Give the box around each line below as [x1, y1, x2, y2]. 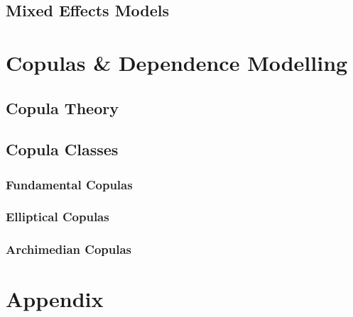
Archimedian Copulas [6, 240, 132, 258]
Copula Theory [6, 96, 119, 118]
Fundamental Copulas [6, 175, 133, 193]
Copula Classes [6, 138, 119, 160]
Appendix [6, 284, 104, 313]
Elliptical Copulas [6, 208, 109, 226]
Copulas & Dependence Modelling [6, 48, 348, 77]
